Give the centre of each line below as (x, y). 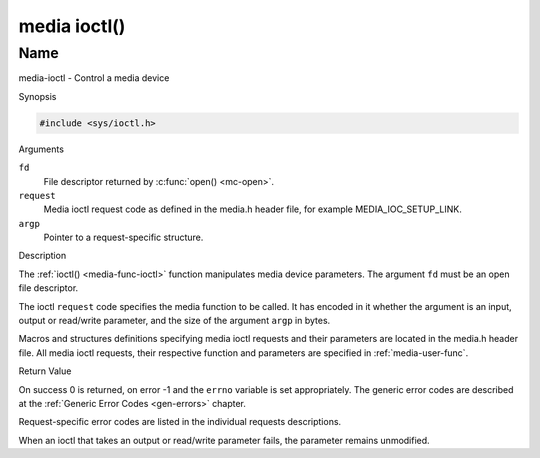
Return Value (45, 371)
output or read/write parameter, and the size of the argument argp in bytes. (174, 321)
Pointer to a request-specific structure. (123, 237)
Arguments (41, 149)
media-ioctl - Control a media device (94, 78)
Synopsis (37, 96)
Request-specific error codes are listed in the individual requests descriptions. (180, 422)
